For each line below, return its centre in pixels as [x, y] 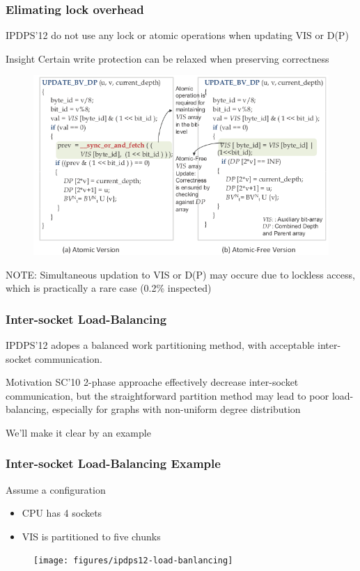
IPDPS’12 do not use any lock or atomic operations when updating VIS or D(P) [177, 35]
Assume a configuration [56, 489]
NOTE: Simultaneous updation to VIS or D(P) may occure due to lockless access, [180, 274]
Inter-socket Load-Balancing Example [113, 463]
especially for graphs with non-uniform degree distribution [176, 409]
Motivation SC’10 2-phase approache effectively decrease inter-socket [152, 382]
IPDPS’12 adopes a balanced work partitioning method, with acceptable [160, 344]
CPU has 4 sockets [62, 513]
